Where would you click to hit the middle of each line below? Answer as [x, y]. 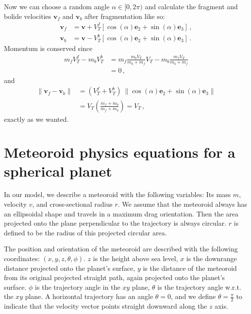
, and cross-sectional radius [72, 204]
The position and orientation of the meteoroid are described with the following [121, 249]
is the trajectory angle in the [78, 287]
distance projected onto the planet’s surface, [70, 268]
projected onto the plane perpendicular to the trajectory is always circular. [115, 223]
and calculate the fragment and [191, 6]
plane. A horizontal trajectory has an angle [89, 296]
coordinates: [22, 258]
